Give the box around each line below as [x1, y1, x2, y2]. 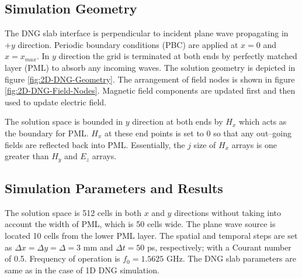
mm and [83, 241, 113, 253]
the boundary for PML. [5, 126, 89, 139]
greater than [5, 150, 49, 162]
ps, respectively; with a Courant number [147, 241, 291, 253]
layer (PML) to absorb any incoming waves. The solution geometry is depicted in [5, 61, 296, 73]
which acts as [238, 115, 287, 128]
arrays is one [231, 138, 277, 150]
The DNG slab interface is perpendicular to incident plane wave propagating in [5, 27, 289, 39]
